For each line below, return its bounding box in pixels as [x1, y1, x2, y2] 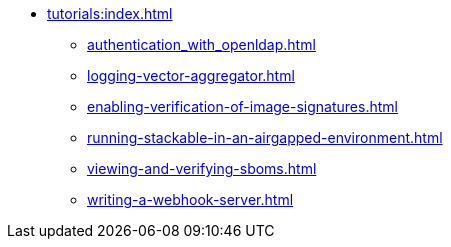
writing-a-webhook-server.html [87, 191, 294, 208]
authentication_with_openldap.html [87, 36, 316, 53]
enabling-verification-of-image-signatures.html [87, 98, 398, 115]
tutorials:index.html [47, 5, 173, 22]
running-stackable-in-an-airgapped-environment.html [87, 129, 443, 146]
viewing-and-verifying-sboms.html [87, 160, 317, 177]
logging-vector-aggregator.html [87, 67, 295, 84]
